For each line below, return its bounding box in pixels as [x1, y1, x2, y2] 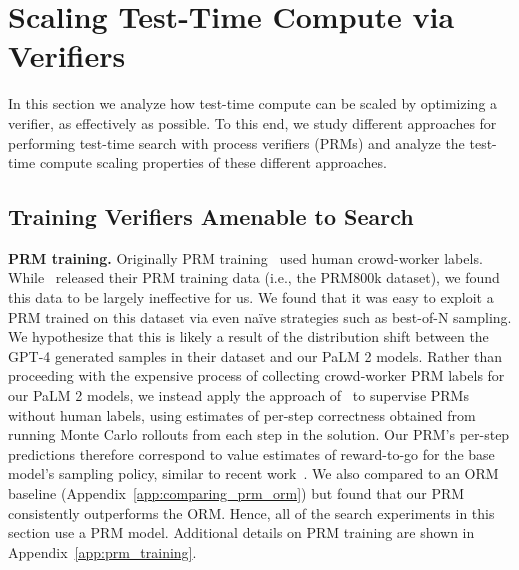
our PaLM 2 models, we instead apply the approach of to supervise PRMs [8, 385, 469, 406]
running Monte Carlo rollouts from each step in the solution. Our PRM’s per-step [8, 424, 510, 445]
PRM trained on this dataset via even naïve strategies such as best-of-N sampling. [8, 306, 512, 327]
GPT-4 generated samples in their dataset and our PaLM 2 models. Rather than [8, 345, 503, 366]
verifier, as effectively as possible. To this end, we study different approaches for [8, 112, 497, 133]
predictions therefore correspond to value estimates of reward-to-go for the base [8, 443, 495, 464]
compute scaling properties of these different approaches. [39, 152, 387, 173]
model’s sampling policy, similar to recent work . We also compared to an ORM [8, 463, 499, 484]
